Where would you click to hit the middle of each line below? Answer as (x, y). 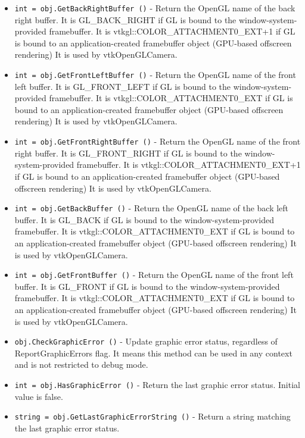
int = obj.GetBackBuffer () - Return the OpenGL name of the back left (152, 208)
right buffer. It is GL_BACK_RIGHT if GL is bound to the (125, 19)
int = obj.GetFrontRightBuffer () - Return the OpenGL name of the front (158, 141)
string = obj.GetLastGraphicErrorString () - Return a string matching (152, 416)
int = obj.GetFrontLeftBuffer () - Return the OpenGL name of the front (155, 75)
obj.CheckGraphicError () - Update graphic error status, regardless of (146, 341)
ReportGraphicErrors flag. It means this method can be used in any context (153, 353)
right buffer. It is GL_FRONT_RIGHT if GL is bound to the (128, 153)
